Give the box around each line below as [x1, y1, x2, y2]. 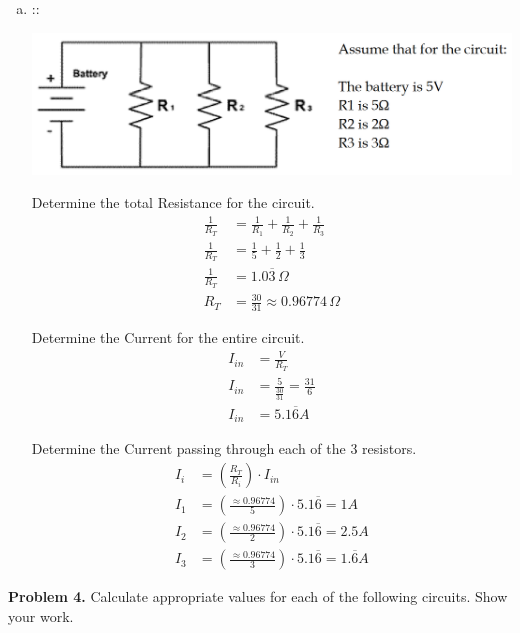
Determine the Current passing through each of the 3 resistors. [31, 438, 417, 459]
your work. [8, 605, 74, 626]
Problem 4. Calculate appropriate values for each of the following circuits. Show [8, 586, 508, 607]
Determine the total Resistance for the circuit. [31, 192, 315, 213]
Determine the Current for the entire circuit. [31, 327, 305, 348]
